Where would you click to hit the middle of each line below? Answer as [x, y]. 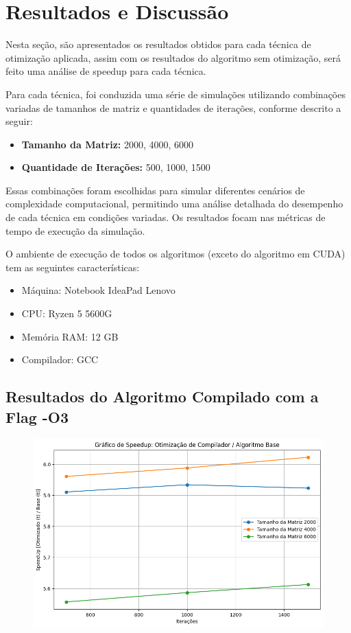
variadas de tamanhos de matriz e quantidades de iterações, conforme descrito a [173, 107]
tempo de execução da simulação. [75, 230]
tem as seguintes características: [73, 267]
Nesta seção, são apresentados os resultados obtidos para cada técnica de [158, 44]
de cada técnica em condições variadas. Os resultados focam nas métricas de [166, 217]
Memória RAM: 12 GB [70, 336]
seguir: [19, 121]
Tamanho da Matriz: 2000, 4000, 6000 [108, 144]
